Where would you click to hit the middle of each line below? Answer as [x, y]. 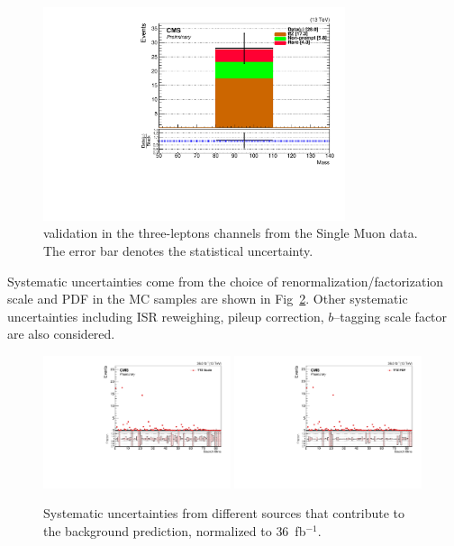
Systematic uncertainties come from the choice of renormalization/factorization [226, 281]
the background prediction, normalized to [158, 530]
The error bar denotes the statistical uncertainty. [178, 250]
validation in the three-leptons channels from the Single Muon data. [231, 233]
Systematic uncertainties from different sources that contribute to [224, 513]
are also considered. [61, 334]
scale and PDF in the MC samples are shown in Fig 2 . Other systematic [208, 299]
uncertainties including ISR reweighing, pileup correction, [166, 316]
